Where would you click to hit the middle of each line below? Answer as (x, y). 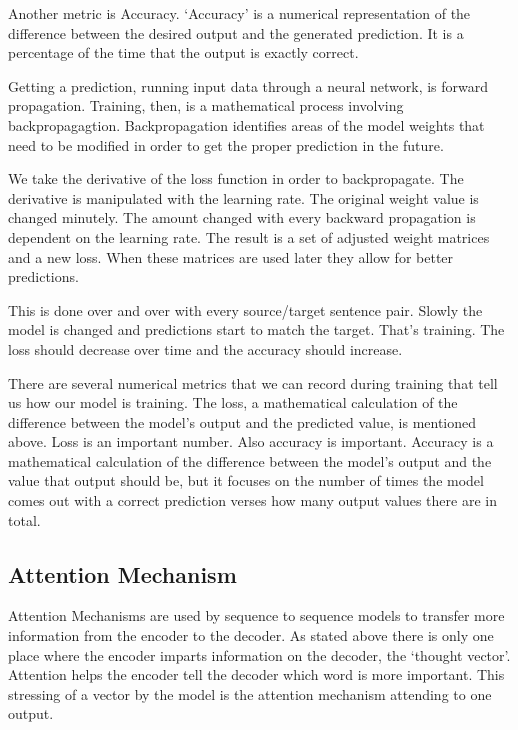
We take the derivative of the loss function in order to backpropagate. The (236, 178)
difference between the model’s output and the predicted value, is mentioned (242, 421)
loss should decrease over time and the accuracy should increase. (205, 348)
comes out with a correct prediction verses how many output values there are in (252, 500)
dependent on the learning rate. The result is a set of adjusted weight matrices (249, 236)
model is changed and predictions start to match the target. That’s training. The (256, 329)
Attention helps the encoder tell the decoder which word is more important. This (256, 674)
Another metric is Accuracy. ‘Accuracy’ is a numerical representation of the (239, 13)
